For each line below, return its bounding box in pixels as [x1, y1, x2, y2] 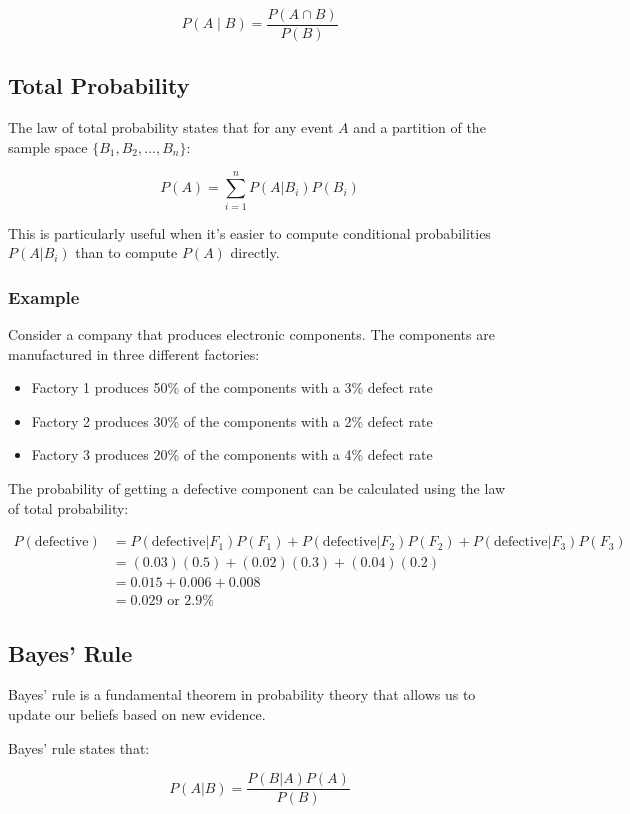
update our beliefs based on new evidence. [8, 704, 266, 725]
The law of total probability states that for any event [8, 117, 334, 138]
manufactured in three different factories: [8, 343, 260, 364]
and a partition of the [353, 117, 486, 138]
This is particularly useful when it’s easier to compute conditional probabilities [8, 222, 491, 243]
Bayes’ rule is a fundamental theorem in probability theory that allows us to [8, 684, 476, 705]
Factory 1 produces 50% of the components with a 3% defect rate [31, 377, 433, 398]
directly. [230, 242, 280, 263]
